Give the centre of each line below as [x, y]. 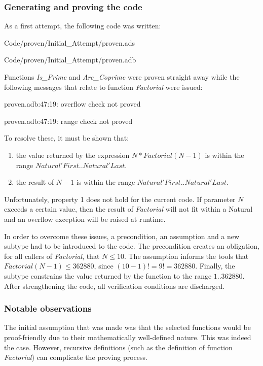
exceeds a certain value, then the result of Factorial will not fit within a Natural [128, 209]
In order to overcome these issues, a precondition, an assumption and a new [122, 236]
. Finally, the [215, 266]
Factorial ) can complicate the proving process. [76, 357]
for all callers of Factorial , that [52, 256]
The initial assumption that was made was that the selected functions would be [127, 327]
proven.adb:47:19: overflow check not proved [72, 104]
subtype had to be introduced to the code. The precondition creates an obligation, [132, 246]
